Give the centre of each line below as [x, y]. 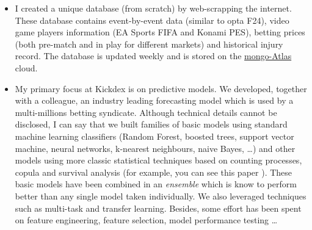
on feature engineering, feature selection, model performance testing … [146, 220]
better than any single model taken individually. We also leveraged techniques [161, 196]
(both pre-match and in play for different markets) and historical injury [149, 44]
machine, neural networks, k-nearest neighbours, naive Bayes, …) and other [155, 148]
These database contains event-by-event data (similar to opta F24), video [152, 20]
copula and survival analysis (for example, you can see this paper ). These [154, 172]
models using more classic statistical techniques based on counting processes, [158, 160]
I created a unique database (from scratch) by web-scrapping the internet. [153, 8]
